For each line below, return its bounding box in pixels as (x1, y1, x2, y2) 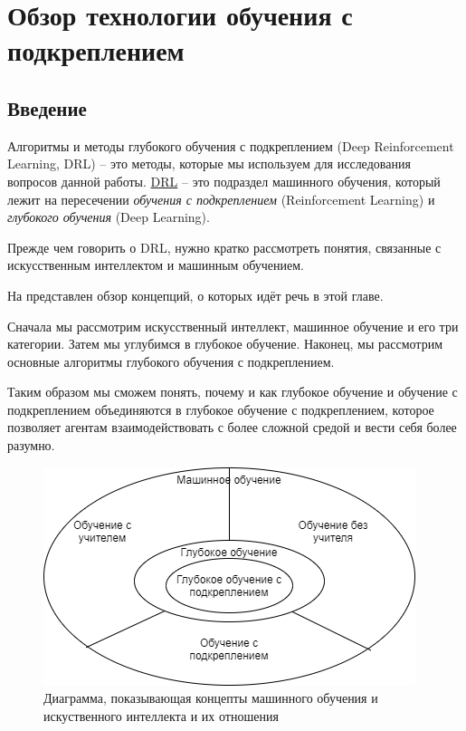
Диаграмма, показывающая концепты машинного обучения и (43, 688, 378, 707)
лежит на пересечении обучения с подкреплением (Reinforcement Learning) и (7, 189, 435, 208)
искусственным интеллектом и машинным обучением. (7, 255, 304, 274)
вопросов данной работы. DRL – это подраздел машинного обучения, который (7, 171, 441, 190)
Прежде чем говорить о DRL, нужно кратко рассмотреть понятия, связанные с (7, 237, 442, 256)
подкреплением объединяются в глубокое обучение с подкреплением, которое (7, 399, 434, 418)
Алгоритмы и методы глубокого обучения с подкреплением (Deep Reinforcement (7, 136, 454, 155)
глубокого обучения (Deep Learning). (7, 207, 210, 226)
